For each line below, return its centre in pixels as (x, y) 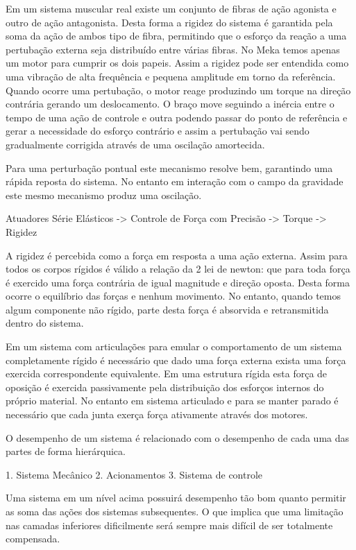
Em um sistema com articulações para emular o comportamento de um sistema (174, 346)
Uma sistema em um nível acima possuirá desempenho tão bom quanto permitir (176, 498)
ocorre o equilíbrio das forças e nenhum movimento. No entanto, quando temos (173, 296)
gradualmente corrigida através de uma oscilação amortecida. (135, 144)
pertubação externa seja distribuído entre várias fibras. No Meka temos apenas (173, 49)
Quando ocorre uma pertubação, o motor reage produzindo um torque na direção (178, 90)
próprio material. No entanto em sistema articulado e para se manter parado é (172, 401)
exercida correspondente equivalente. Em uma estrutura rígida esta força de (167, 373)
